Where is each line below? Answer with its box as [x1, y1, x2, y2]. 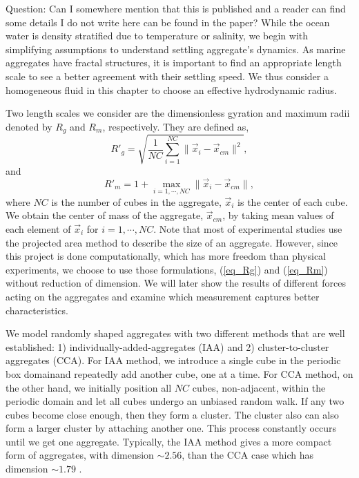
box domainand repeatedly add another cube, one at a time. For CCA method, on [6, 366, 353, 381]
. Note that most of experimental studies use [153, 221, 342, 236]
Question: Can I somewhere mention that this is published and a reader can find [6, 1, 346, 15]
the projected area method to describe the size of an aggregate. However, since [6, 235, 338, 249]
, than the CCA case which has [182, 448, 313, 462]
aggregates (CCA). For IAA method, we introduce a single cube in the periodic [6, 353, 341, 367]
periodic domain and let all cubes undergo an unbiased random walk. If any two [6, 394, 345, 408]
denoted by [6, 119, 52, 133]
